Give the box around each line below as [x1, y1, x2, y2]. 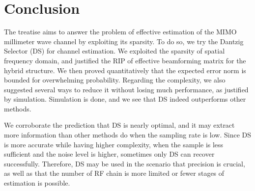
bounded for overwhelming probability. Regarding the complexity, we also [4, 75, 226, 85]
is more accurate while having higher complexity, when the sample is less [4, 139, 224, 149]
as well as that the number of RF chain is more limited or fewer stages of [4, 168, 225, 178]
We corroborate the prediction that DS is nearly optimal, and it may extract [4, 120, 235, 130]
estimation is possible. [4, 178, 70, 188]
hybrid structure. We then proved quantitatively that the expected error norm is [4, 65, 246, 75]
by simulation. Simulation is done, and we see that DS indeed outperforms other [4, 94, 246, 104]
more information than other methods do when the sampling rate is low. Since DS [4, 130, 252, 140]
